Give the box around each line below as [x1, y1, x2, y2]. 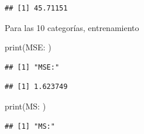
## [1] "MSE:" [5, 63, 60, 71]
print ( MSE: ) [5, 41, 52, 53]
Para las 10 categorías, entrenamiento [5, 21, 139, 33]
